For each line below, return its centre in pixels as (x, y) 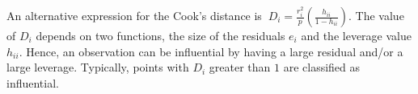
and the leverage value (356, 35)
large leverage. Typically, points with (98, 67)
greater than (240, 67)
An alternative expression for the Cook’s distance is (134, 15)
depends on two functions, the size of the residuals (160, 35)
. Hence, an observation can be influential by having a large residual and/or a (211, 51)
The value (380, 15)
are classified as (322, 67)
